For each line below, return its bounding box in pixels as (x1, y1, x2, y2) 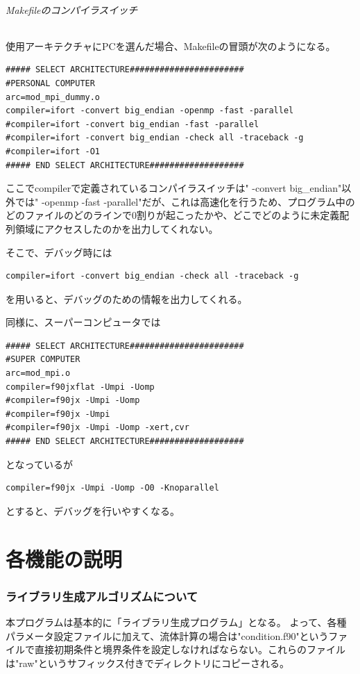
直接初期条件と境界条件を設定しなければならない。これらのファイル (34, 642, 345, 657)
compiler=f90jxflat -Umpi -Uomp (6, 381, 155, 392)
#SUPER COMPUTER (6, 354, 80, 365)
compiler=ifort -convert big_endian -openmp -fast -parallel (6, 106, 294, 116)
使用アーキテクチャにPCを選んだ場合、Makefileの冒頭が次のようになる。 (6, 38, 336, 53)
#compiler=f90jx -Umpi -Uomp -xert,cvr (6, 422, 189, 433)
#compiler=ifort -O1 (6, 146, 101, 156)
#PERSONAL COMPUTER (6, 78, 95, 88)
